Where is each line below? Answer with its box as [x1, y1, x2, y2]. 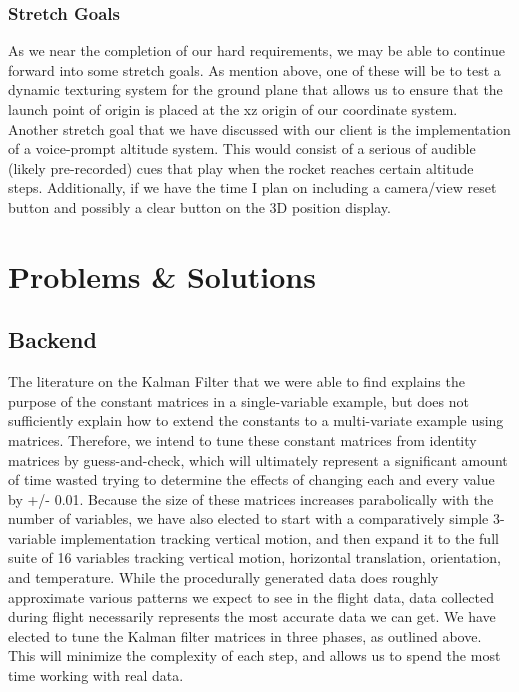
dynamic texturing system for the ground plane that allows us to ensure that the [8, 79, 503, 100]
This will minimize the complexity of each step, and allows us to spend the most [8, 645, 501, 666]
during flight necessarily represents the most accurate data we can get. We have [8, 606, 496, 627]
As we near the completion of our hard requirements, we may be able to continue [8, 40, 505, 61]
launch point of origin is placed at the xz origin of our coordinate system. [8, 99, 458, 119]
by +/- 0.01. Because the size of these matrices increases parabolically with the [8, 488, 494, 509]
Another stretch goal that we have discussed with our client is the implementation [8, 118, 511, 139]
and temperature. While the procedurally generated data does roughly [8, 567, 439, 588]
